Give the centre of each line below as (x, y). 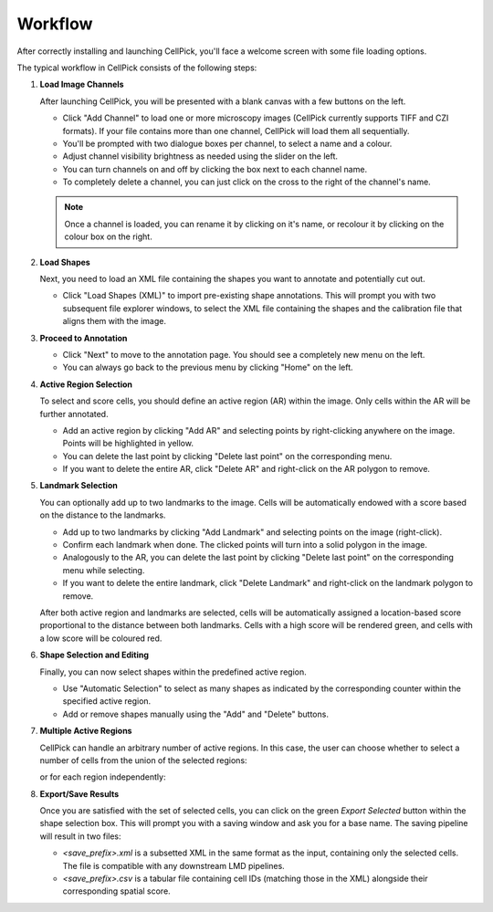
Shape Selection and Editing (94, 655)
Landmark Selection (79, 486)
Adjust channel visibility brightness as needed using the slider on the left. (200, 156)
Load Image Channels (82, 84)
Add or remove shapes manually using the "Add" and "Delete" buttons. (195, 714)
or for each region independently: (103, 777)
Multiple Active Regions (86, 731)
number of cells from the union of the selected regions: (143, 760)
